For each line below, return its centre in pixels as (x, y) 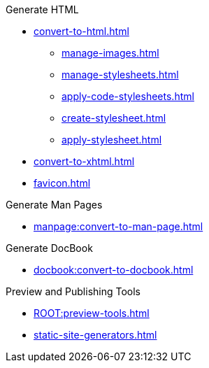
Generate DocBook (49, 248)
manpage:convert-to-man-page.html (118, 226)
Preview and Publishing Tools (73, 291)
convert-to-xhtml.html (84, 161)
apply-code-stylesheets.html (128, 96)
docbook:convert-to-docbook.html (114, 270)
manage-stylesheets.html (120, 75)
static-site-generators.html (95, 335)
